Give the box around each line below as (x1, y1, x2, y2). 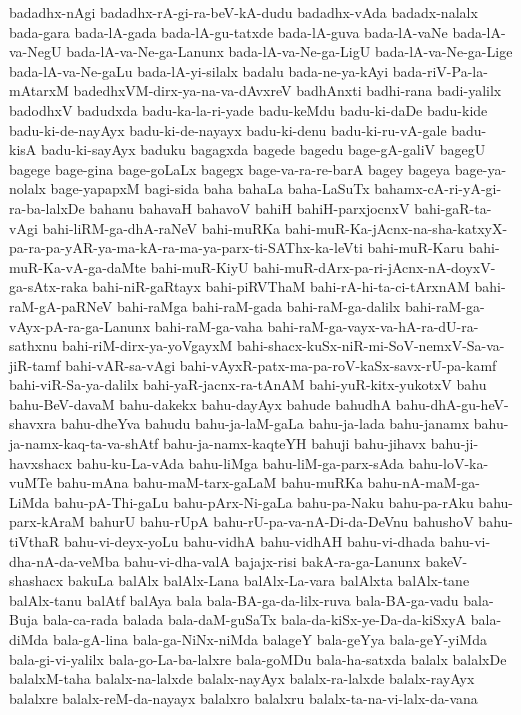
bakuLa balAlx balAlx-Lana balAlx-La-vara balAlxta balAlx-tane (67, 570, 470, 591)
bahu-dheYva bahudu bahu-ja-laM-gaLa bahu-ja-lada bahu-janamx (60, 413, 470, 434)
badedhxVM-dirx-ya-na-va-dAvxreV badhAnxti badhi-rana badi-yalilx (73, 80, 502, 101)
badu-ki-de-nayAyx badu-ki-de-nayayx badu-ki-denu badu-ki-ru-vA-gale (9, 119, 447, 140)
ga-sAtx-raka (9, 276, 88, 297)
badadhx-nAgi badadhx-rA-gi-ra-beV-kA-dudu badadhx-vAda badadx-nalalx (9, 2, 478, 22)
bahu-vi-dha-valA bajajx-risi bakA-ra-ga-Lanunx (124, 550, 421, 571)
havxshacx (9, 452, 73, 473)
